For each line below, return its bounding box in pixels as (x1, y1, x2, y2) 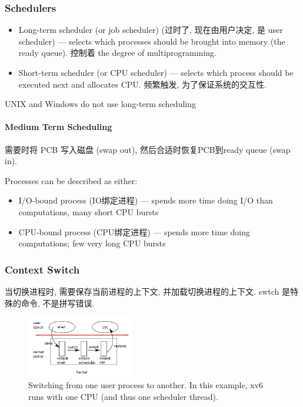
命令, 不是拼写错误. (21, 296, 95, 309)
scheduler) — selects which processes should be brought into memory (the (18, 35, 285, 47)
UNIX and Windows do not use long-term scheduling (5, 98, 196, 110)
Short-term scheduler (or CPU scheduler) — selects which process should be (18, 66, 294, 78)
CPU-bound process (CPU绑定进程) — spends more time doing (18, 225, 250, 238)
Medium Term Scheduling (5, 121, 112, 133)
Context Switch (5, 262, 80, 276)
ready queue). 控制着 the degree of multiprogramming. (18, 46, 217, 59)
